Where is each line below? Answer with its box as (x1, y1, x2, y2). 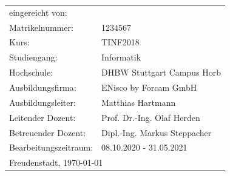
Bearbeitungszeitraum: (9, 141, 93, 154)
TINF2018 (101, 36, 140, 48)
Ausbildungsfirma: (9, 80, 76, 93)
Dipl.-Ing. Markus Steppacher (101, 126, 212, 139)
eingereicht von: (9, 5, 67, 18)
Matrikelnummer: (9, 21, 73, 33)
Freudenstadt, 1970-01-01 (9, 156, 103, 169)
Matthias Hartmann (101, 96, 176, 108)
